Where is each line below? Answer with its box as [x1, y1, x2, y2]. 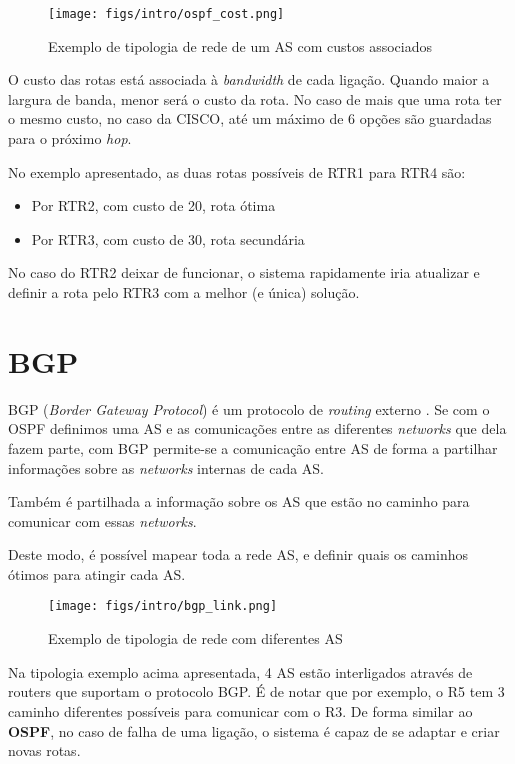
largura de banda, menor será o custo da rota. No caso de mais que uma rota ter [8, 88, 502, 109]
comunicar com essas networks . [8, 510, 197, 531]
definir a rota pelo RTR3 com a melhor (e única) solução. [8, 282, 360, 302]
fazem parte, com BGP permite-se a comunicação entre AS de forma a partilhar [8, 437, 498, 458]
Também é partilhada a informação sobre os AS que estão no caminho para [8, 491, 470, 512]
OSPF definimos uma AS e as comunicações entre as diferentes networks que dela [8, 418, 507, 439]
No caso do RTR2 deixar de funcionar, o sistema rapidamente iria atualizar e [8, 262, 480, 283]
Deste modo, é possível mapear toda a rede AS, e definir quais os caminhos [8, 544, 469, 565]
